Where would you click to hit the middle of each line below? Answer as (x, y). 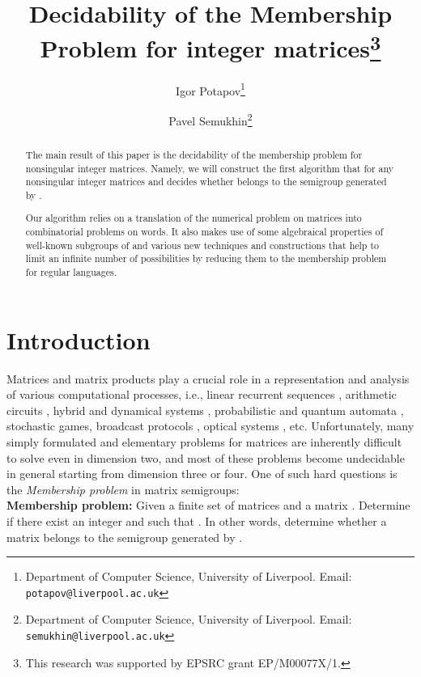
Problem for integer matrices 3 (210, 47)
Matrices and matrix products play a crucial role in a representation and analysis (208, 378)
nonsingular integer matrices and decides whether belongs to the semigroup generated (206, 182)
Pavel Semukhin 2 (210, 119)
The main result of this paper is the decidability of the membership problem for (194, 154)
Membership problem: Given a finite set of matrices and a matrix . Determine (208, 505)
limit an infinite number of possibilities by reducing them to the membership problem (206, 258)
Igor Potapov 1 (210, 89)
